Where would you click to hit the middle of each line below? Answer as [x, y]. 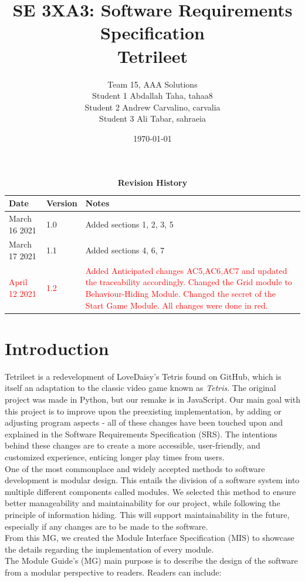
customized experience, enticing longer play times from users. [115, 456]
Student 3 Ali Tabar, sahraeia [152, 118]
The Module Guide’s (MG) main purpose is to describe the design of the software [151, 561]
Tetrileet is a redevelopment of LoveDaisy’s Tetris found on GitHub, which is [143, 376]
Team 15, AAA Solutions [152, 84]
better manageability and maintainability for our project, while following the [143, 503]
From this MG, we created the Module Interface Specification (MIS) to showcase [150, 538]
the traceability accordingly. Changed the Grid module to [189, 282]
